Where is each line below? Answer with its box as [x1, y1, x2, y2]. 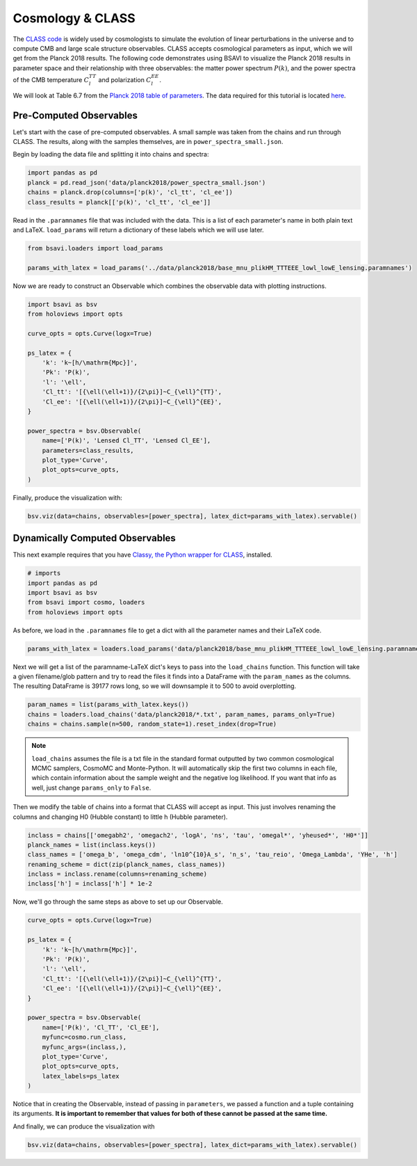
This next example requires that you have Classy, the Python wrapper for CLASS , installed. [13, 550, 272, 559]
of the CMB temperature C [13, 75, 90, 83]
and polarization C [98, 75, 152, 83]
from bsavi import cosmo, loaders [27, 598, 145, 607]
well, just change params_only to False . [31, 783, 152, 792]
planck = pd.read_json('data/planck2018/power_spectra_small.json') [27, 178, 266, 186]
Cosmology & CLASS [13, 10, 136, 26]
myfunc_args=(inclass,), [42, 1043, 127, 1051]
